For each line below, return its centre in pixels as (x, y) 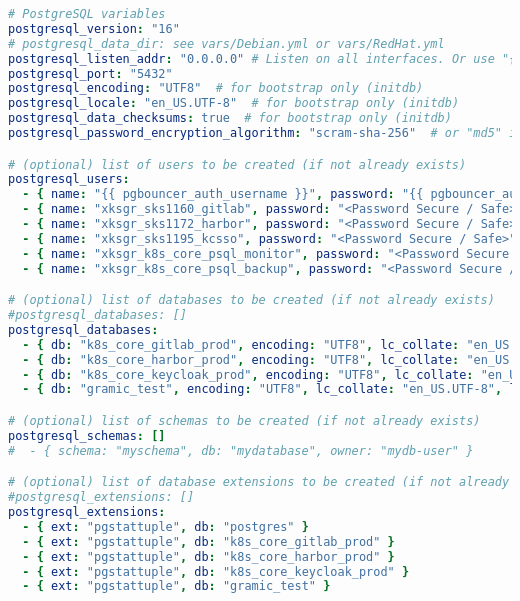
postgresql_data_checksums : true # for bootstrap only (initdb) (230, 118)
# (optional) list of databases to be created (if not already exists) (251, 300)
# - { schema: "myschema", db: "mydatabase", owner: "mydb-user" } (241, 450)
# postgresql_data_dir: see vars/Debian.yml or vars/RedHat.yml (226, 43)
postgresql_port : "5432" (90, 73)
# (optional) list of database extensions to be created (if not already (259, 482)
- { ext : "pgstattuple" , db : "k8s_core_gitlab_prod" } (208, 541)
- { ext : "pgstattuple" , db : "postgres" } (165, 526)
